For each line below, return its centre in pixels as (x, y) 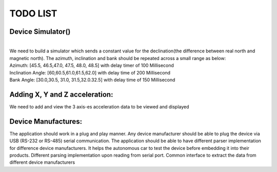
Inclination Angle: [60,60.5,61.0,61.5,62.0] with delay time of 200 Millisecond (90, 72)
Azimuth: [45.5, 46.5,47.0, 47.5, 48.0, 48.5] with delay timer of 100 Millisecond (92, 65)
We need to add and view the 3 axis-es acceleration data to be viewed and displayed (99, 107)
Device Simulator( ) (40, 32)
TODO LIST (33, 13)
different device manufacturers (42, 162)
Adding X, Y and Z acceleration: (61, 94)
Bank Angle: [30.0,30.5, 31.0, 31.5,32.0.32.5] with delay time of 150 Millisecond (92, 80)
